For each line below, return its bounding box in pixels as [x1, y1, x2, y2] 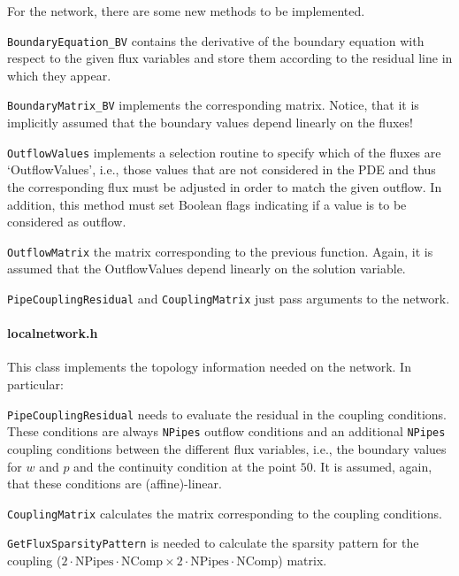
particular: [7, 375, 64, 394]
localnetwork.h [7, 324, 98, 342]
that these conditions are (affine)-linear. [7, 474, 222, 493]
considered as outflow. [7, 212, 126, 231]
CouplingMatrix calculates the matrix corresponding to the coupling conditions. [7, 503, 442, 522]
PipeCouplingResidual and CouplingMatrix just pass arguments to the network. [7, 288, 450, 307]
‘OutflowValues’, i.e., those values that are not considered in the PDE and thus [7, 160, 436, 179]
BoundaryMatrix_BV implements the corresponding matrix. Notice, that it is [7, 96, 419, 114]
